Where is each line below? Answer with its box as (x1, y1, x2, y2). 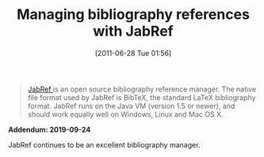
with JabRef (93, 22, 174, 40)
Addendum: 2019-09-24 (8, 125, 91, 134)
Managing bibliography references (17, 6, 250, 24)
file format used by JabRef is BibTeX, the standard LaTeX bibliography (27, 92, 256, 102)
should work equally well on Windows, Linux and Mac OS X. (27, 109, 224, 119)
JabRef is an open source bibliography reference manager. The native (27, 84, 256, 94)
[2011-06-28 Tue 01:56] (94, 48, 172, 58)
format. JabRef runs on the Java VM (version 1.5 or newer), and (27, 101, 235, 110)
